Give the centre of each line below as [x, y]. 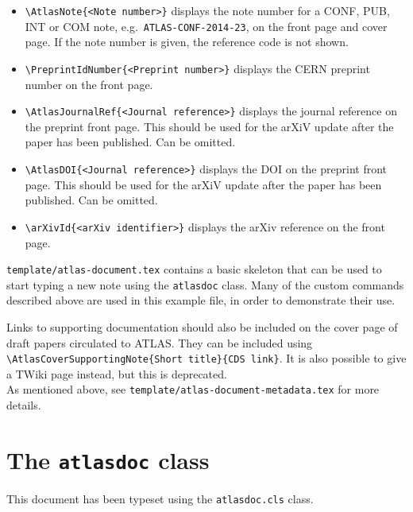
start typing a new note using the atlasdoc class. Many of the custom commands [205, 284]
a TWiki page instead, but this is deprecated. [117, 373]
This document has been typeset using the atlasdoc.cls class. [160, 498]
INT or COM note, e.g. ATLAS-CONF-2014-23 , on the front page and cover [206, 26]
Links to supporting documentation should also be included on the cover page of [202, 327]
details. [24, 405]
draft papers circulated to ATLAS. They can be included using [160, 342]
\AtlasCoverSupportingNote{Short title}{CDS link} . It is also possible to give [206, 358]
